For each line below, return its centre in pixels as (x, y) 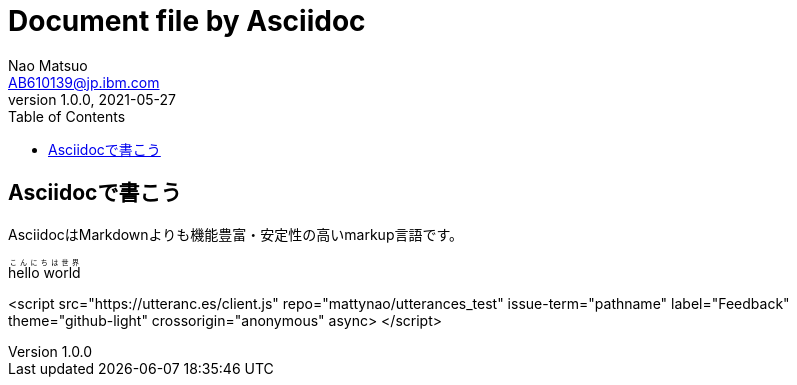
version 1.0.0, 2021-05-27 (92, 99)
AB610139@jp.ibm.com (84, 82)
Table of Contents (67, 116)
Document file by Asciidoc (187, 21)
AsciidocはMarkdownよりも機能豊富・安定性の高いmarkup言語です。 (236, 234)
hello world (44, 272)
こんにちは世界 (44, 262)
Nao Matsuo (48, 65)
